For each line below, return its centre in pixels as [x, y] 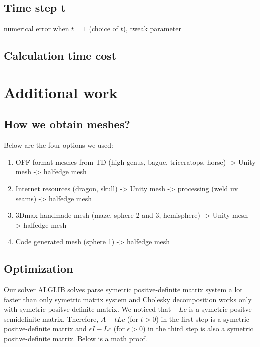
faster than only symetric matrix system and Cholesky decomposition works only [128, 299]
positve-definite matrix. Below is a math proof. [76, 339]
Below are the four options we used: [59, 145]
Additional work [61, 92]
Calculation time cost [60, 55]
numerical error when [37, 28]
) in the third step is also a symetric [198, 329]
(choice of [104, 28]
